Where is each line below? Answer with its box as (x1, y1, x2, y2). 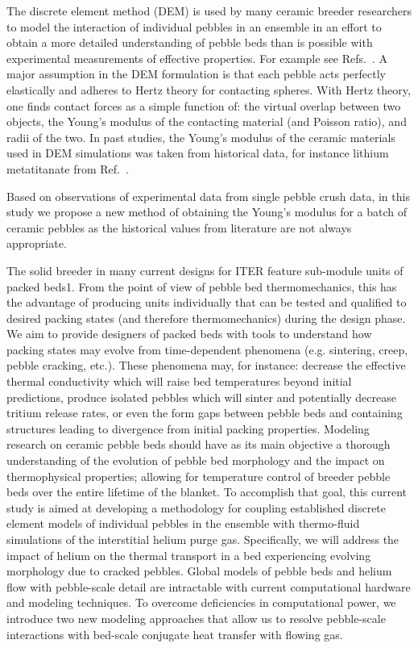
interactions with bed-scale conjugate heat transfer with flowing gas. (6, 625, 343, 642)
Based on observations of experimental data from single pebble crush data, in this (6, 187, 410, 204)
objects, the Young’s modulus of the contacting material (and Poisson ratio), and (6, 113, 407, 130)
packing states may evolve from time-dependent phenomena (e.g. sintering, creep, (6, 341, 408, 357)
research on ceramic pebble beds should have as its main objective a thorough (6, 436, 391, 453)
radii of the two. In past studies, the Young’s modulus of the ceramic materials (6, 128, 395, 145)
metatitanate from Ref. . (6, 160, 129, 177)
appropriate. (6, 235, 67, 252)
